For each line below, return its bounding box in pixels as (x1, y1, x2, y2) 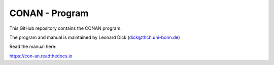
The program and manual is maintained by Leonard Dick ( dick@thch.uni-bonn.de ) (9, 34, 180, 40)
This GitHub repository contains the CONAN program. (9, 25, 122, 31)
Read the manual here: (9, 43, 57, 50)
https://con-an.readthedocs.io (9, 53, 73, 59)
